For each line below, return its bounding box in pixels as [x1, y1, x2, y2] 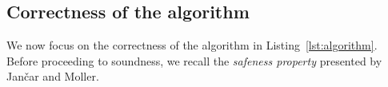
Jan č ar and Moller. [6, 68, 99, 85]
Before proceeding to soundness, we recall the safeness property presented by [6, 52, 382, 69]
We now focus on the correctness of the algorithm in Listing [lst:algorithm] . [6, 37, 378, 53]
